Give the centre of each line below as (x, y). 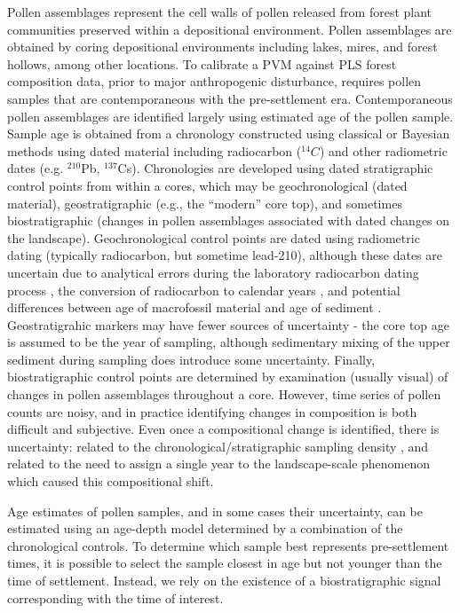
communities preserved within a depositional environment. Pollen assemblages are (230, 29)
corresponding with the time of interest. (115, 597)
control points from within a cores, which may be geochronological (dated (207, 185)
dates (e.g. (36, 168)
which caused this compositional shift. (111, 481)
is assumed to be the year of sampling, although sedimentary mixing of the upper (229, 342)
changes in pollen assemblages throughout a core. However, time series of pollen (224, 394)
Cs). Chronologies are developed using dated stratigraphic (275, 168)
